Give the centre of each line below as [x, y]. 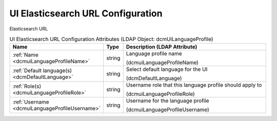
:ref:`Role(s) [27, 86]
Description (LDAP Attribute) [162, 47]
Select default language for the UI [167, 69]
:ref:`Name [25, 55]
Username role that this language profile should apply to [194, 85]
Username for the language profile [168, 101]
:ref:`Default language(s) [42, 71]
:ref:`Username [31, 102]
